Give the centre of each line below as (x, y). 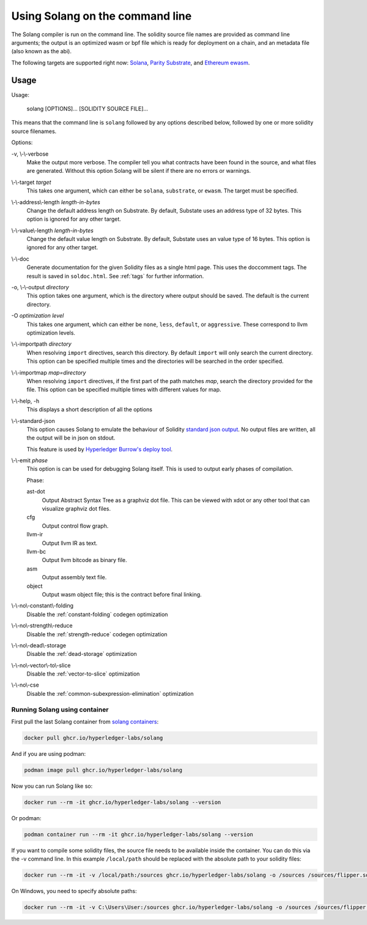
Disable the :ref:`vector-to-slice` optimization (83, 674)
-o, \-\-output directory (40, 287)
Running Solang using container (60, 709)
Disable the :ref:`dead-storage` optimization (82, 654)
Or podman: (26, 818)
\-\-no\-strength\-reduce (42, 626)
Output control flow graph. (75, 526)
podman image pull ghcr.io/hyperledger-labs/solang (103, 770)
